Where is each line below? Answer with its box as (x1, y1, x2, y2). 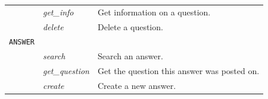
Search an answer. (97, 50, 163, 62)
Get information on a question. (97, 5, 211, 18)
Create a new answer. (97, 79, 176, 92)
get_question (42, 65, 89, 77)
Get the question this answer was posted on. (97, 65, 260, 77)
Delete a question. (97, 20, 163, 33)
